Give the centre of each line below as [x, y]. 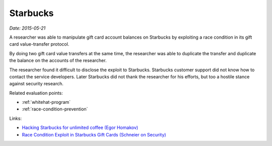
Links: [16, 118]
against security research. [37, 84]
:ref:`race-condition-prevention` [55, 109]
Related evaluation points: [36, 93]
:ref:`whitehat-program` [46, 102]
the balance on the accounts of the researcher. [58, 61]
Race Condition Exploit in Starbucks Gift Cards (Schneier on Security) [94, 134]
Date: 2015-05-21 [27, 28]
